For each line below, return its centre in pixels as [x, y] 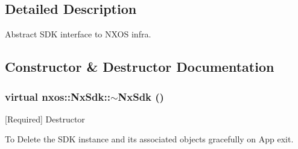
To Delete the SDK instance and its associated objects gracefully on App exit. [149, 139]
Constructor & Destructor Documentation [140, 67]
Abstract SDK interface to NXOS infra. [78, 34]
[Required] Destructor [45, 119]
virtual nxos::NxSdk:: [58, 96]
